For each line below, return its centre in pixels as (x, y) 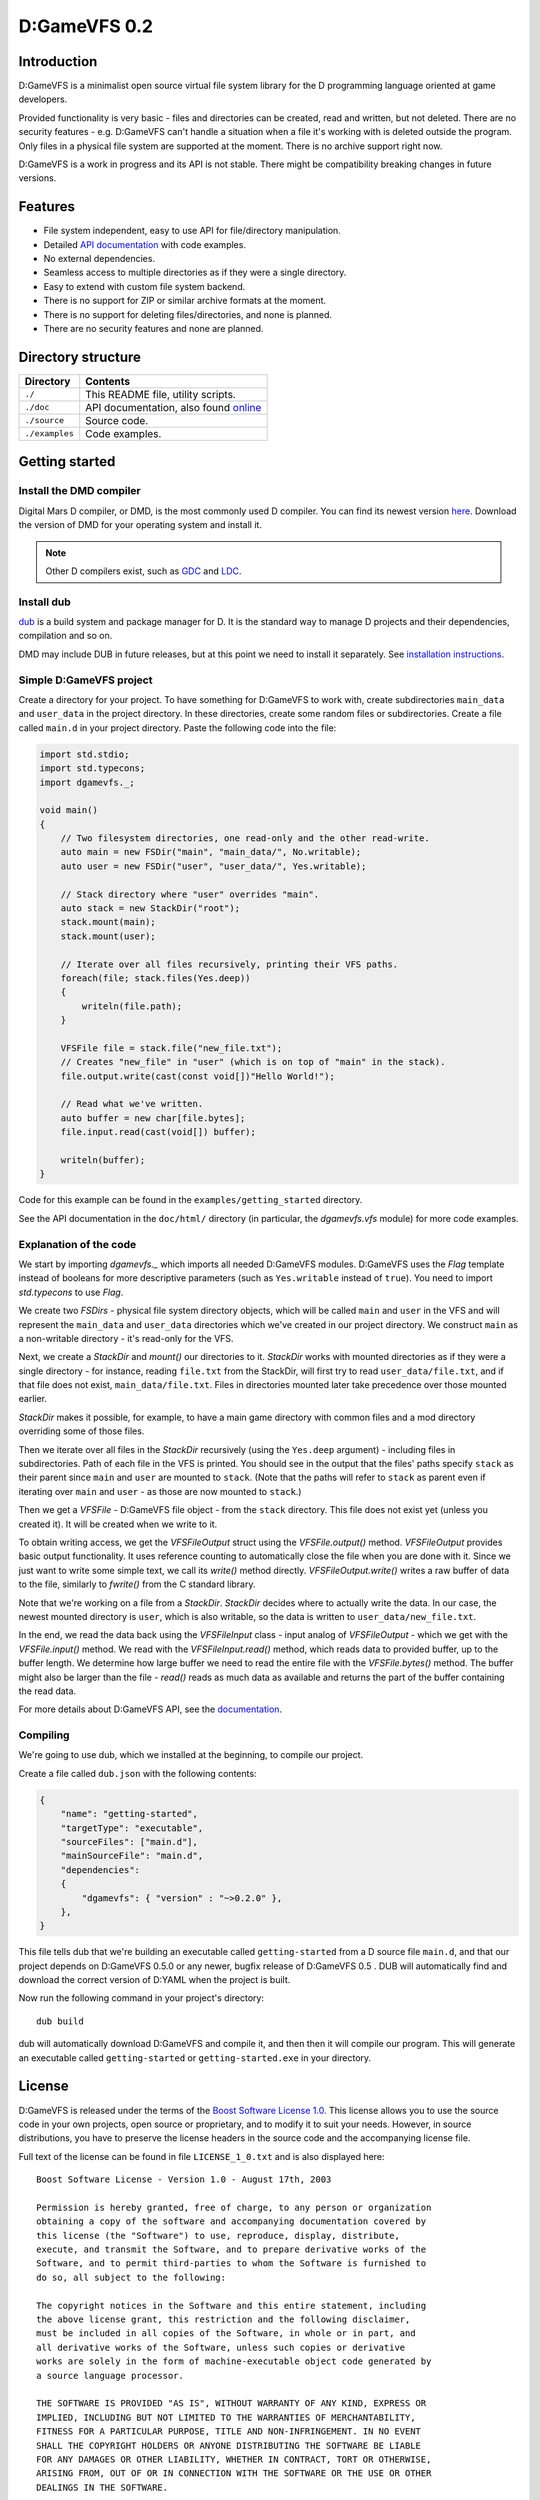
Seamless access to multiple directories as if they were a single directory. (195, 272)
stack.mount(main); (108, 922)
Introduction (58, 61)
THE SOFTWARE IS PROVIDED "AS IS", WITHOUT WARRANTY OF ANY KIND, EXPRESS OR (231, 2403)
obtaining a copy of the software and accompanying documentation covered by (231, 2221)
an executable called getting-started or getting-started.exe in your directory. (195, 2057)
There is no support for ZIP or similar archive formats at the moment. (185, 301)
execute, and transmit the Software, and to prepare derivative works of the (231, 2249)
